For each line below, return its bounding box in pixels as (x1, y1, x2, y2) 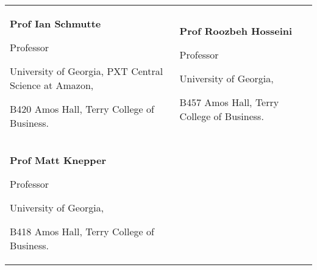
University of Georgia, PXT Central (10, 64, 163, 78)
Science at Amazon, (10, 78, 94, 92)
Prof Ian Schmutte (10, 16, 101, 30)
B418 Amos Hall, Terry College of (10, 224, 154, 238)
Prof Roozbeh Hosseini (179, 23, 293, 38)
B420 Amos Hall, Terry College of (10, 102, 154, 116)
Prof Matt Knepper (10, 153, 107, 167)
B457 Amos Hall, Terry (179, 94, 279, 109)
